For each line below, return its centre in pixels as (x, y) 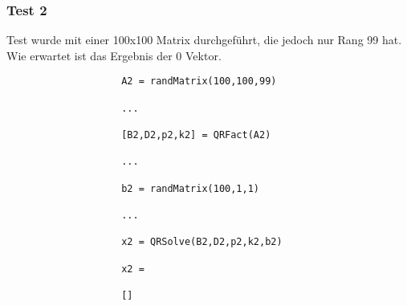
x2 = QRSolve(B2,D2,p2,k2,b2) (202, 242)
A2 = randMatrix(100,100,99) (199, 82)
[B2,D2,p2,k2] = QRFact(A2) (196, 135)
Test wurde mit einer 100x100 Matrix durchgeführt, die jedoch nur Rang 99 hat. (204, 40)
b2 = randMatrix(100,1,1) (190, 188)
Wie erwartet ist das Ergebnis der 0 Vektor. (114, 55)
